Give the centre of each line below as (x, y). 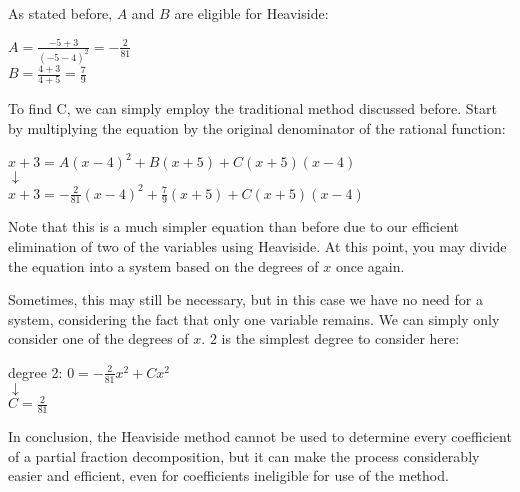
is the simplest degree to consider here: (340, 338)
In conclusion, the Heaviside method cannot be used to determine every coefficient (260, 436)
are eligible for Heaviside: (251, 13)
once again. (370, 265)
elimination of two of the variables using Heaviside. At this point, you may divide (257, 246)
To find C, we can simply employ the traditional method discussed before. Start (252, 108)
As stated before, (60, 13)
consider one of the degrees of (98, 338)
